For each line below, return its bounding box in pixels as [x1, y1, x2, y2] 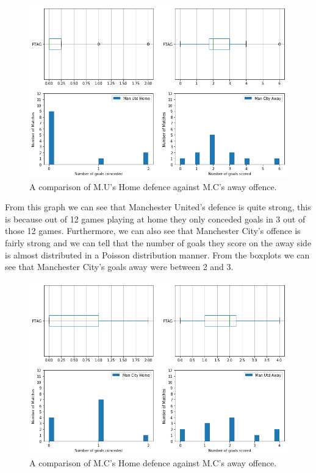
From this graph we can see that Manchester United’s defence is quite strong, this [5, 201, 311, 213]
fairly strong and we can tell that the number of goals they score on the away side [5, 237, 312, 249]
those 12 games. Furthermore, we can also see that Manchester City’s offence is [5, 224, 301, 237]
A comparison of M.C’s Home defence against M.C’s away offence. [29, 457, 277, 469]
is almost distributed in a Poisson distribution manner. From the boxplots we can [5, 248, 310, 261]
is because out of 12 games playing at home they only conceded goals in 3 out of [5, 212, 306, 225]
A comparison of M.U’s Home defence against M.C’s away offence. [29, 180, 277, 193]
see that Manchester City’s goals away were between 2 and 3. [5, 260, 234, 273]
